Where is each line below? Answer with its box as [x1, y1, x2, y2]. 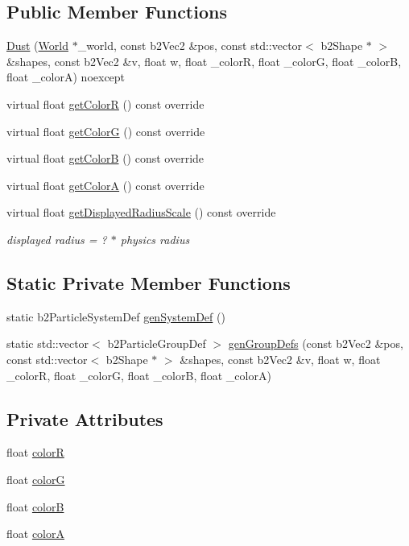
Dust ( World [6, 37, 68, 54]
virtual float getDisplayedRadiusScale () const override [6, 204, 276, 221]
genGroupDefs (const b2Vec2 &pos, [228, 335, 403, 352]
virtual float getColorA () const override [6, 176, 204, 193]
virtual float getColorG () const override [6, 122, 205, 139]
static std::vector [6, 335, 89, 352]
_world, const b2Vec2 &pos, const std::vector [77, 37, 303, 54]
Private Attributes [6, 406, 163, 431]
